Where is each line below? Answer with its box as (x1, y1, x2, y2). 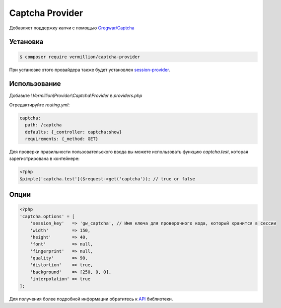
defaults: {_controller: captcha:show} (25, 129, 122, 135)
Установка (9, 38, 44, 46)
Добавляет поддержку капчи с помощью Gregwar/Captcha (9, 25, 135, 31)
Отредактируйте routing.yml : (9, 102, 70, 108)
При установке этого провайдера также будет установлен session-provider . (9, 67, 170, 73)
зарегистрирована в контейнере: (9, 155, 80, 161)
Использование (9, 79, 61, 88)
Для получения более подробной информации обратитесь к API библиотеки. (9, 296, 173, 302)
